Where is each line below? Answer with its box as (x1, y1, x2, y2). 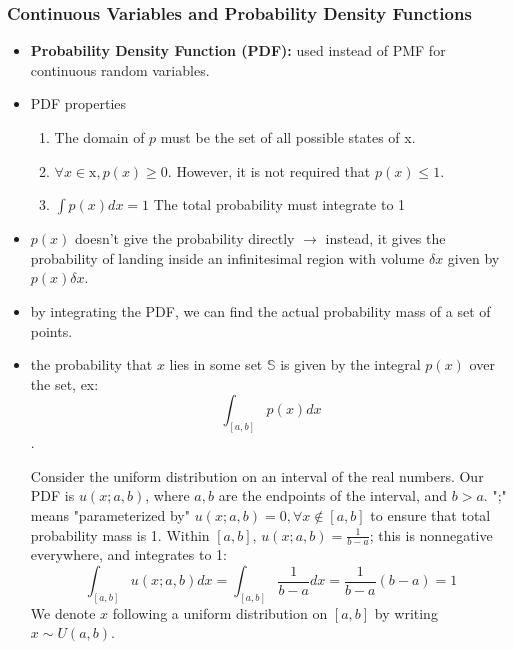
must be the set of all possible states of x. (160, 127, 416, 147)
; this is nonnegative (369, 524, 493, 545)
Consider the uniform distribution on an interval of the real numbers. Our (30, 465, 484, 486)
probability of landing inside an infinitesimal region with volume (30, 247, 425, 268)
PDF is (30, 485, 75, 506)
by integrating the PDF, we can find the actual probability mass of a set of (30, 300, 491, 321)
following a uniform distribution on (112, 602, 328, 623)
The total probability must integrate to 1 (153, 194, 406, 215)
